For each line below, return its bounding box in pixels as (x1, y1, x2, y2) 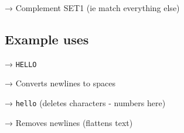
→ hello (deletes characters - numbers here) (5, 97, 166, 109)
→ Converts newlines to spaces (5, 77, 115, 89)
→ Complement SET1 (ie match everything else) (5, 2, 180, 13)
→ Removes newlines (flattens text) (5, 116, 133, 128)
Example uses (5, 30, 89, 48)
